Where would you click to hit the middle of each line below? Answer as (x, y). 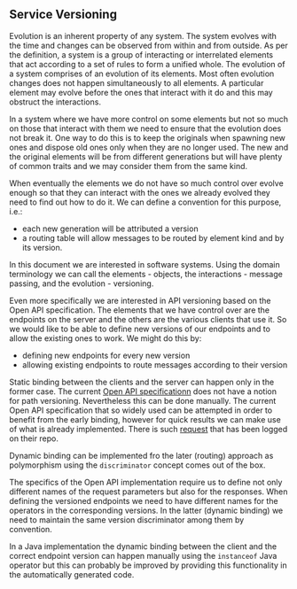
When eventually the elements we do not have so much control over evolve (146, 183)
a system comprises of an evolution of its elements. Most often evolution (142, 74)
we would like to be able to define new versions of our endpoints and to (140, 329)
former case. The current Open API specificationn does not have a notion (143, 391)
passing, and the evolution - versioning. (82, 283)
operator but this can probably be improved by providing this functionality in (148, 565)
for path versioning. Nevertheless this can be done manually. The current (143, 400)
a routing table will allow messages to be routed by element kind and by (153, 237)
